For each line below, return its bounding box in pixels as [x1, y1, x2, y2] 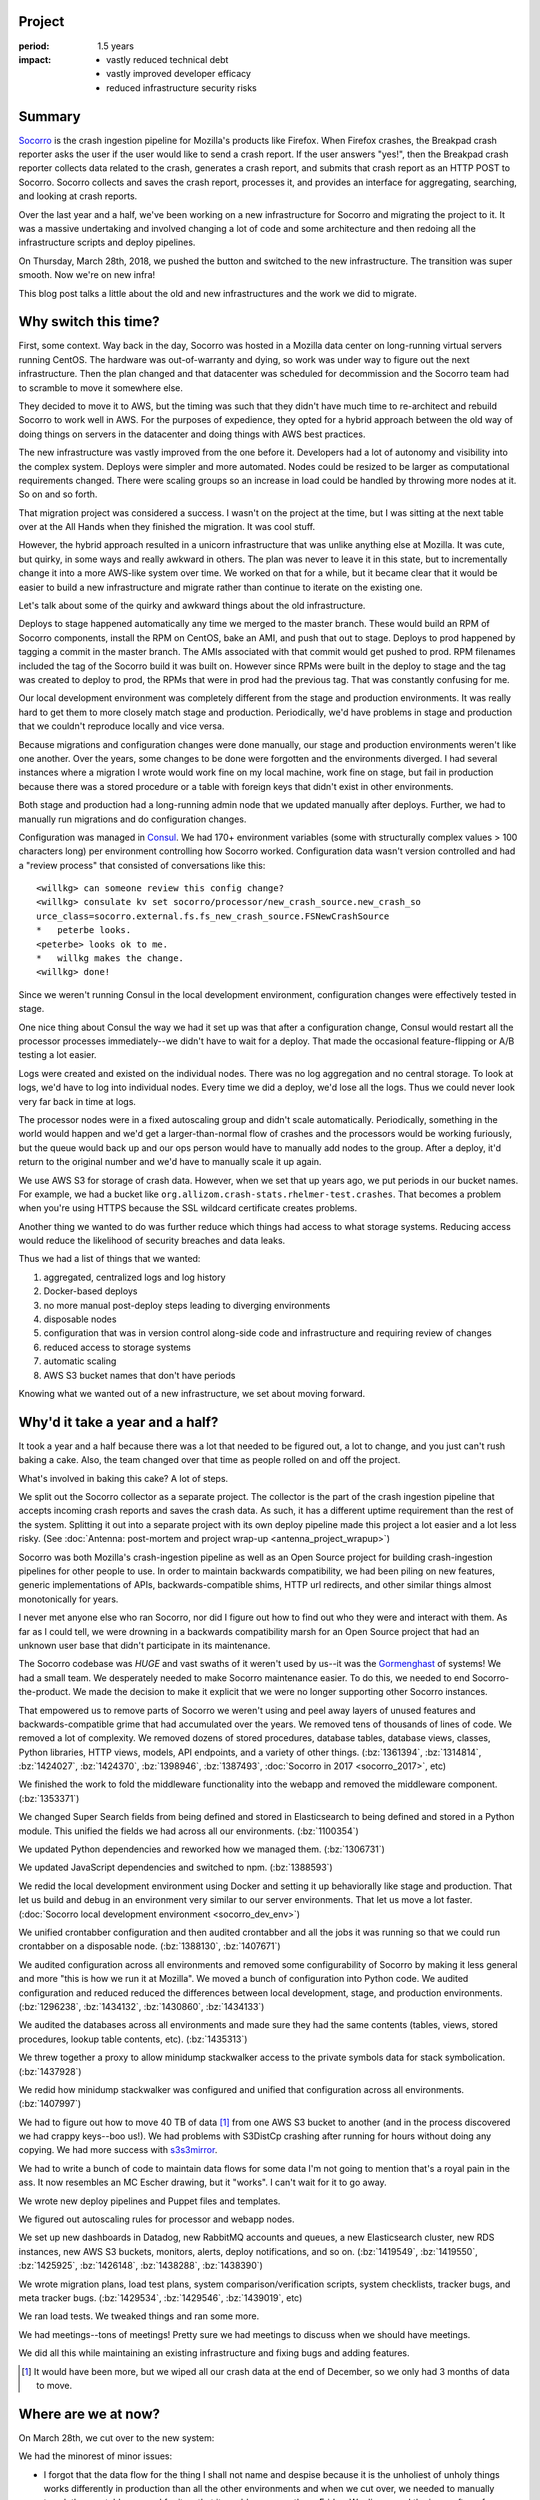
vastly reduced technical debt [106, 53, 229, 65]
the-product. [18, 1686, 71, 1698]
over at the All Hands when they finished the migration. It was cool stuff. [18, 521, 315, 533]
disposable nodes [43, 1313, 117, 1325]
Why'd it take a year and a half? [18, 1413, 219, 1430]
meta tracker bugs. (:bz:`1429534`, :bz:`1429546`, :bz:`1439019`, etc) [18, 2291, 303, 2304]
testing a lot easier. [18, 1049, 97, 1061]
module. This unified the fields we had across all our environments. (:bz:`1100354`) [18, 1825, 359, 1837]
